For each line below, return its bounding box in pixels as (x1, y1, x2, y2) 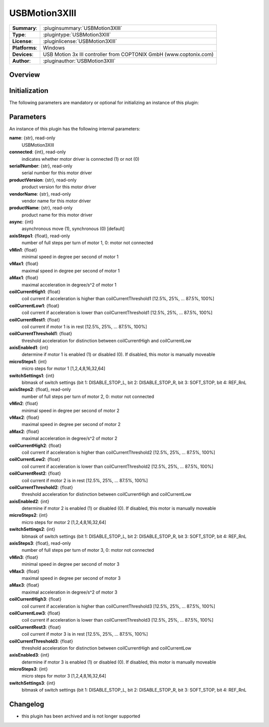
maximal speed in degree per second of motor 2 (21, 421, 121, 427)
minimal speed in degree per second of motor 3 (21, 561, 120, 567)
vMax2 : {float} (9, 414, 39, 420)
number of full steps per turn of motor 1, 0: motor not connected (21, 240, 153, 246)
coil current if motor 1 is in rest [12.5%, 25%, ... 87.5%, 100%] (21, 324, 147, 330)
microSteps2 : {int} (9, 512, 48, 518)
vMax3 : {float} (9, 568, 40, 574)
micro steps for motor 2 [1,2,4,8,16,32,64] (21, 519, 107, 525)
